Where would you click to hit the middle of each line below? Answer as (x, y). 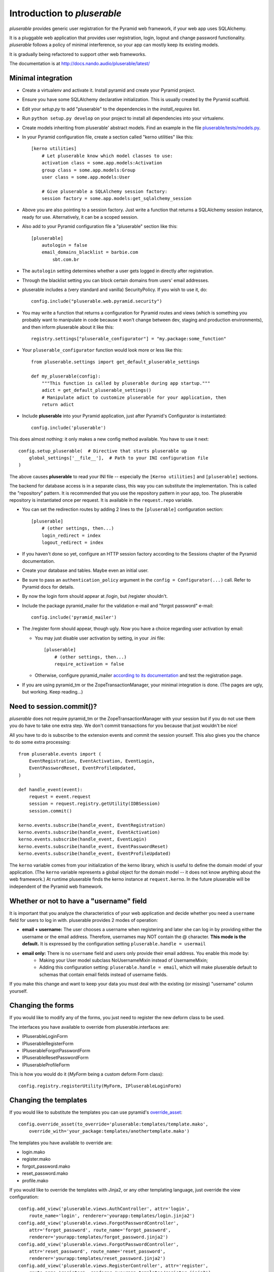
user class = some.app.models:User (86, 177)
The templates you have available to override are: (61, 1143)
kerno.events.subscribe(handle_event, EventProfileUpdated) (95, 854)
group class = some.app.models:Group (88, 170)
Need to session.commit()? (53, 706)
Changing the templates (48, 1100)
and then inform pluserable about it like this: (68, 327)
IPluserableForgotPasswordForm (56, 1050)
